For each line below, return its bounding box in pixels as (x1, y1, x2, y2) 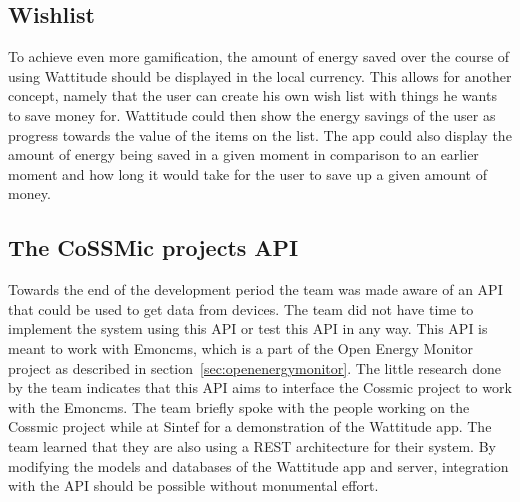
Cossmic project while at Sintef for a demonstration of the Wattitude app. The (8, 416, 492, 437)
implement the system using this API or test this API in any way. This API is (8, 318, 488, 339)
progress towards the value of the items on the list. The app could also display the (8, 124, 512, 145)
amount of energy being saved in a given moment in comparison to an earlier (8, 144, 479, 165)
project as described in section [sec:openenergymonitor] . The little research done (8, 357, 501, 378)
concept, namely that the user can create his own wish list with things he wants (8, 85, 497, 106)
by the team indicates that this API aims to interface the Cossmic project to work (8, 377, 512, 398)
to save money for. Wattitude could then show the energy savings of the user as (8, 104, 496, 125)
